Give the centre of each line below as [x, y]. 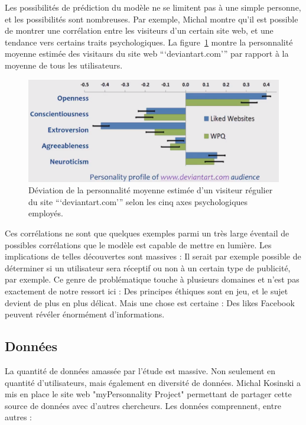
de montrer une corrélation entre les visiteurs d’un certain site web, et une [139, 30]
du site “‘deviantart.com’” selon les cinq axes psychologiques [138, 201]
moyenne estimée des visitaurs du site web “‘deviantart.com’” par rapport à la [147, 53]
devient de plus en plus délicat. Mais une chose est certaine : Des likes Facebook [150, 302]
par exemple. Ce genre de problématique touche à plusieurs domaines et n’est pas [152, 279]
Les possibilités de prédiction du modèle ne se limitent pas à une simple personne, [153, 7]
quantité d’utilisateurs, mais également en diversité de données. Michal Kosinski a [153, 382]
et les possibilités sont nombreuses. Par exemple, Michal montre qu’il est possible [152, 19]
